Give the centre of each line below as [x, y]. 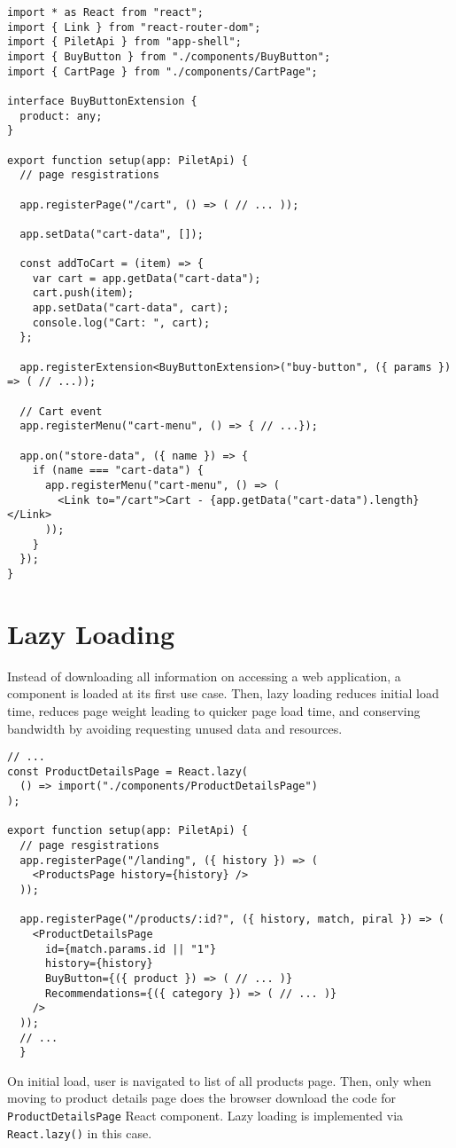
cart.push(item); [83, 293]
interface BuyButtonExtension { [102, 101]
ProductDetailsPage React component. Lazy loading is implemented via [205, 1116]
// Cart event [61, 411]
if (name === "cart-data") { [118, 471]
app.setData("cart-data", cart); [131, 308]
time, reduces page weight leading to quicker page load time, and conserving [214, 710]
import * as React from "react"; [105, 12]
